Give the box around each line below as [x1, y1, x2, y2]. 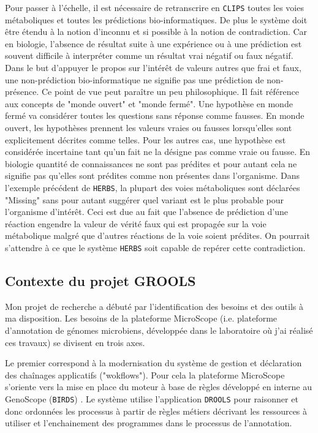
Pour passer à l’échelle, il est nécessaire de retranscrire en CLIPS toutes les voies [5, 1, 304, 13]
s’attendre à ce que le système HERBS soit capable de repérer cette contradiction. [5, 241, 306, 254]
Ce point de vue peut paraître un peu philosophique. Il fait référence [41, 85, 299, 98]
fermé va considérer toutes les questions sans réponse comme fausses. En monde [5, 109, 305, 122]
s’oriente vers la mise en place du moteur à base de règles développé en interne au [5, 380, 312, 393]
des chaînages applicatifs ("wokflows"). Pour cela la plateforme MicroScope [5, 368, 285, 381]
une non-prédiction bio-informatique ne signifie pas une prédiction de [5, 73, 264, 86]
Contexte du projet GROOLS [5, 271, 196, 290]
